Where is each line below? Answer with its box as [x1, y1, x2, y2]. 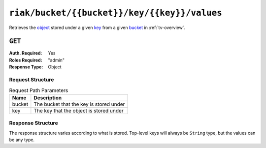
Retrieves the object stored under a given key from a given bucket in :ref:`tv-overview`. [9, 25, 186, 30]
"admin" [48, 57, 65, 63]
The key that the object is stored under [33, 107, 124, 114]
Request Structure [9, 76, 54, 83]
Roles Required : [9, 57, 42, 63]
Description [33, 94, 62, 101]
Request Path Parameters [9, 87, 68, 93]
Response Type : [9, 64, 43, 70]
